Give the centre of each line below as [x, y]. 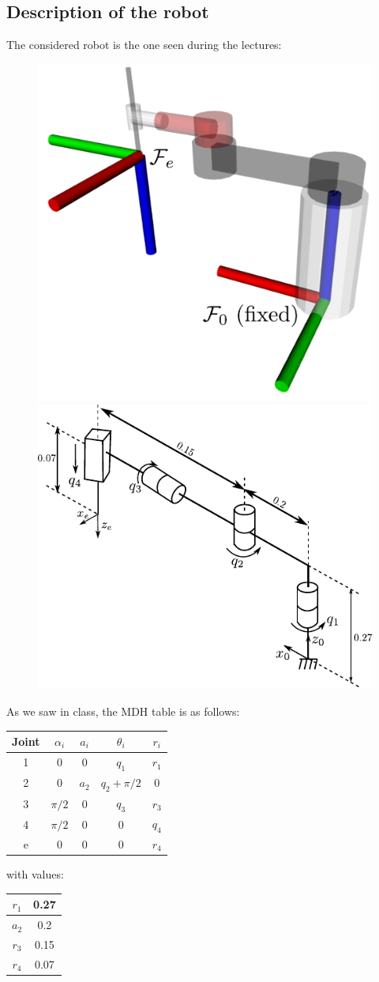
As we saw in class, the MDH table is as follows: [123, 711]
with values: [35, 874]
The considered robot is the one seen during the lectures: [144, 45]
